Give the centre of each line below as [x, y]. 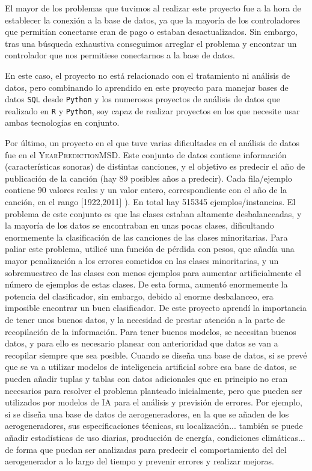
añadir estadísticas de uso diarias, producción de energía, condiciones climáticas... [155, 437]
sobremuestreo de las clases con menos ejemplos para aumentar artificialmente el [153, 272]
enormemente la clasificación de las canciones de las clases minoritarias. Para [146, 237]
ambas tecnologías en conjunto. [62, 122]
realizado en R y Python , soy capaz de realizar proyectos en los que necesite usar [152, 110]
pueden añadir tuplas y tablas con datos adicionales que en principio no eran [146, 378]
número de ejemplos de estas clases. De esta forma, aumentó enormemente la [146, 284]
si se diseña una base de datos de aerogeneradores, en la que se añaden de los [147, 414]
